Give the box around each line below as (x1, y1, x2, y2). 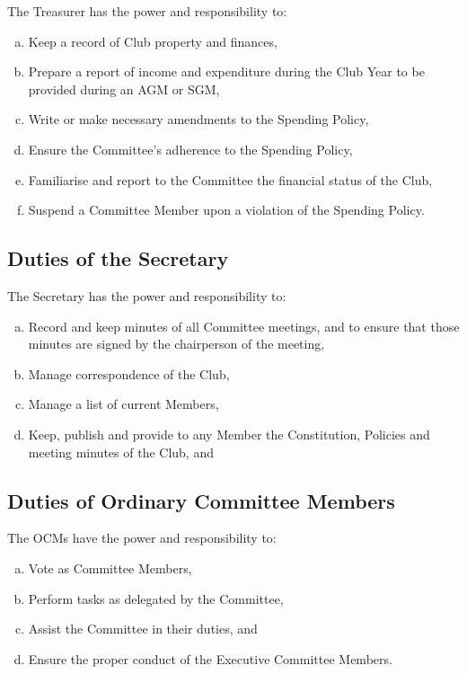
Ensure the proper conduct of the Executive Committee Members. (28, 649, 392, 668)
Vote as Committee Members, (28, 558, 192, 577)
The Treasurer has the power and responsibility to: (7, 2, 287, 20)
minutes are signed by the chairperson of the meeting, (28, 334, 325, 353)
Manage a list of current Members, (28, 395, 219, 413)
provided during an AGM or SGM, (28, 79, 220, 98)
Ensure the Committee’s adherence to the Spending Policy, (28, 139, 353, 158)
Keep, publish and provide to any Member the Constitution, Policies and (28, 424, 430, 443)
